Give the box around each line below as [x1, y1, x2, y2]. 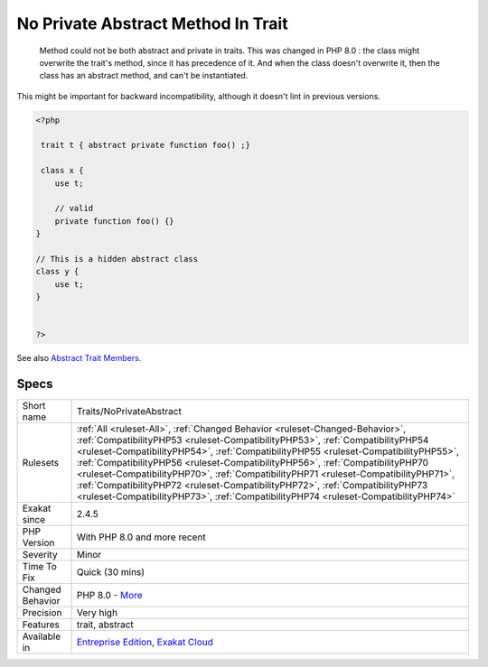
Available [22, 630, 61, 643]
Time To [22, 560, 58, 573]
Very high [76, 607, 117, 619]
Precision [22, 607, 62, 619]
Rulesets [22, 457, 59, 469]
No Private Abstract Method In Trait [16, 14, 288, 33]
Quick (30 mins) [76, 566, 145, 579]
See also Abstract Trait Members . [16, 353, 142, 364]
